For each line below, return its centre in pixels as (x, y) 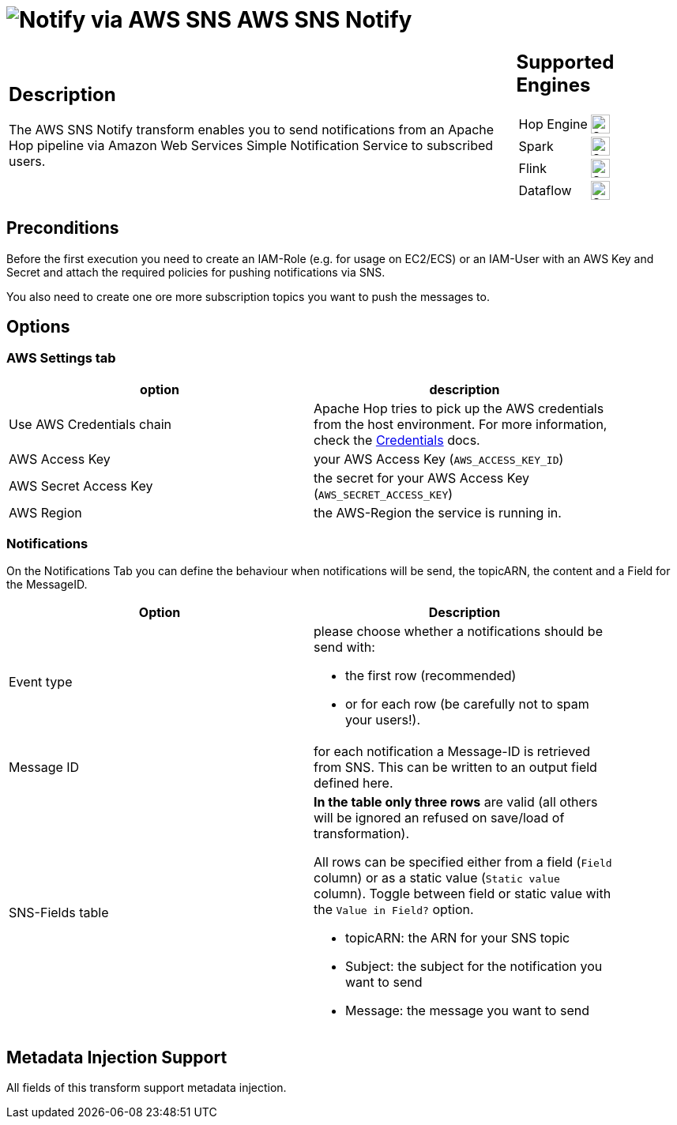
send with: (344, 647)
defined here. (354, 783)
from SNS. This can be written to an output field (455, 768)
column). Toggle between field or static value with (463, 894)
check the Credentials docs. (397, 440)
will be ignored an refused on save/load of (439, 818)
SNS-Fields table (59, 913)
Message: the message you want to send (467, 1011)
